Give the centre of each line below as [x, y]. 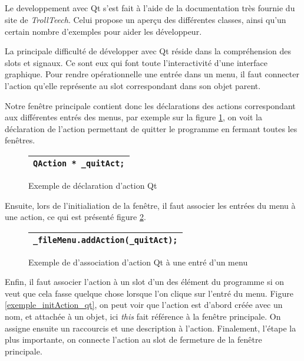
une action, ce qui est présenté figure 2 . [75, 217]
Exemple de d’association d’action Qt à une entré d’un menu [138, 262]
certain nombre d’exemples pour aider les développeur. [103, 31]
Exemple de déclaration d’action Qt [93, 185]
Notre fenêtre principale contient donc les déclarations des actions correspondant [150, 105]
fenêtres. [20, 140]
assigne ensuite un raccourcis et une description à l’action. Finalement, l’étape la [151, 328]
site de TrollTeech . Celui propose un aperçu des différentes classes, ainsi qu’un [146, 19]
